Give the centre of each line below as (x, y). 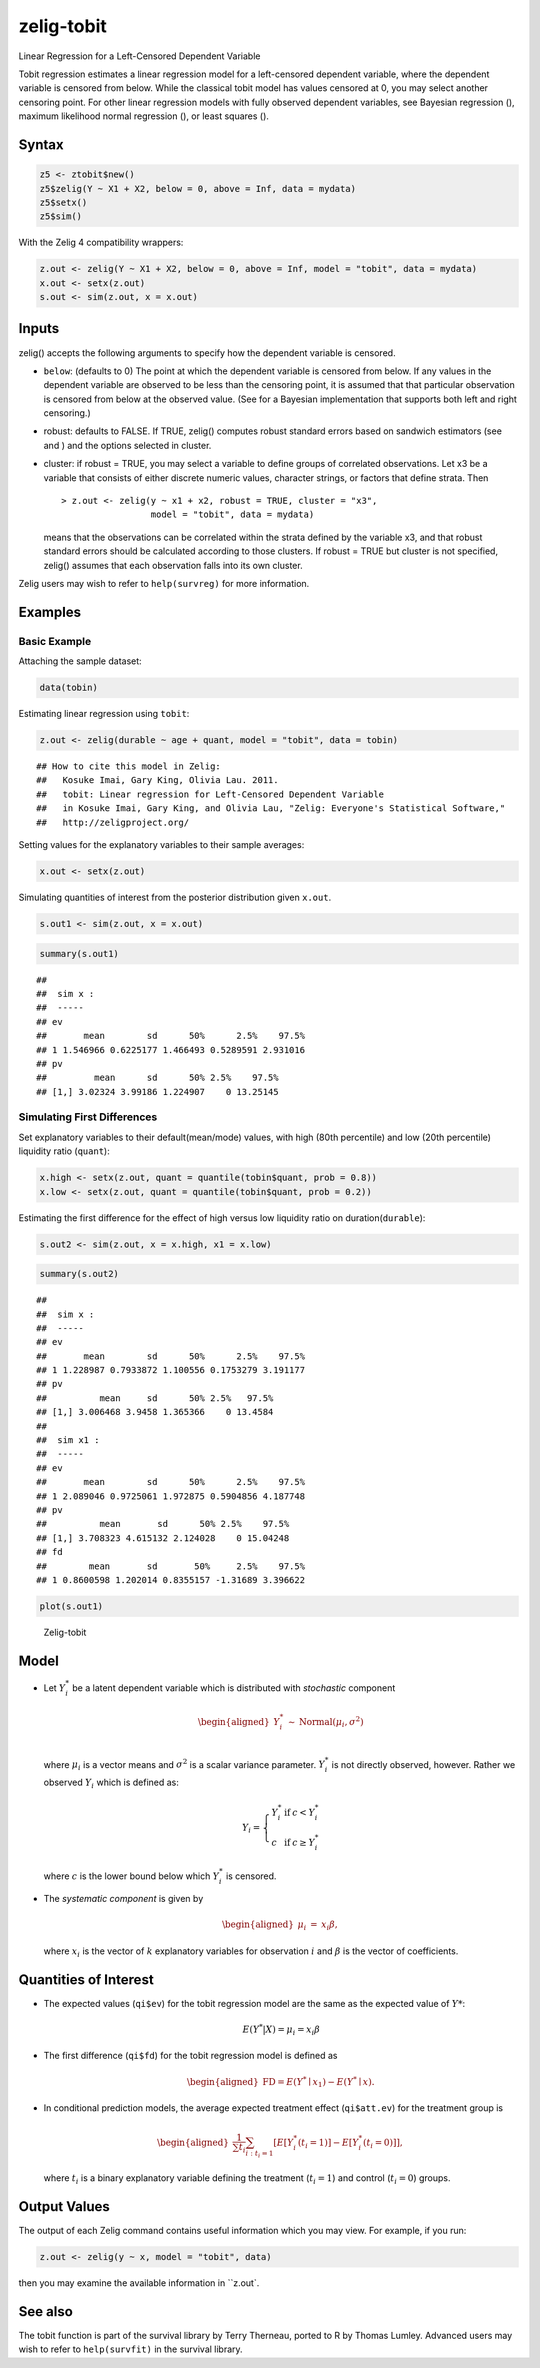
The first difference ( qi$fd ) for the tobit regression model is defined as (190, 2056)
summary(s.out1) (79, 953)
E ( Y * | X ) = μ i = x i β (281, 2029)
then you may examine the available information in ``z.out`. (139, 2283)
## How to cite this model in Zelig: (129, 766)
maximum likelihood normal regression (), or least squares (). (144, 116)
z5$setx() (63, 202)
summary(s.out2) (79, 1274)
